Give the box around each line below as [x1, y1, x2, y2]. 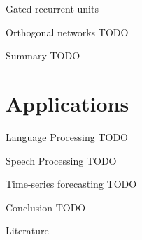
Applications [6, 89, 129, 117]
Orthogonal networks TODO [6, 24, 129, 39]
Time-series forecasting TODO [6, 177, 137, 191]
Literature [6, 223, 49, 238]
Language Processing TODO [6, 129, 128, 144]
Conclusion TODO [6, 200, 86, 214]
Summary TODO [6, 48, 80, 63]
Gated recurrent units [6, 1, 99, 15]
